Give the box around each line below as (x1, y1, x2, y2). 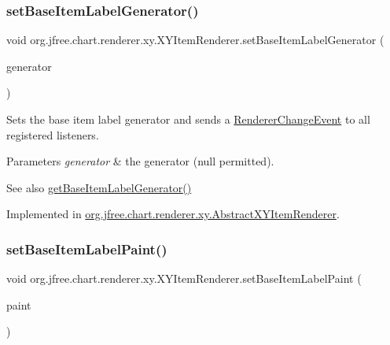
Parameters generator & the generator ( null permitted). (6, 153, 274, 169)
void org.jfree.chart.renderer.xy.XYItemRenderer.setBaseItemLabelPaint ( (6, 270, 362, 287)
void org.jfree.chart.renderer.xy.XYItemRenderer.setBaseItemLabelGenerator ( (6, 32, 384, 48)
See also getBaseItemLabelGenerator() (6, 179, 192, 195)
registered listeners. (6, 126, 99, 143)
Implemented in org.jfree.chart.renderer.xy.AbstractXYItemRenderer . (6, 206, 340, 222)
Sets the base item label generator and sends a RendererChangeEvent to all (6, 111, 370, 127)
